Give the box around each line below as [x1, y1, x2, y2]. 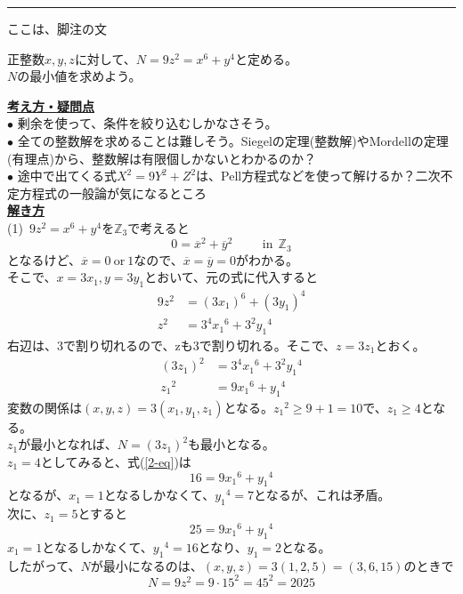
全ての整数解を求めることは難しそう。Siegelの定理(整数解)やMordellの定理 [17, 131, 449, 149]
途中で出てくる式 [17, 166, 117, 185]
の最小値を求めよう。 [17, 67, 142, 85]
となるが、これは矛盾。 [254, 486, 391, 504]
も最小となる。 [188, 435, 275, 454]
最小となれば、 [30, 435, 118, 454]
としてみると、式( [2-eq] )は [40, 452, 191, 470]
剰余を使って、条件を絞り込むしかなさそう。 [17, 114, 278, 132]
